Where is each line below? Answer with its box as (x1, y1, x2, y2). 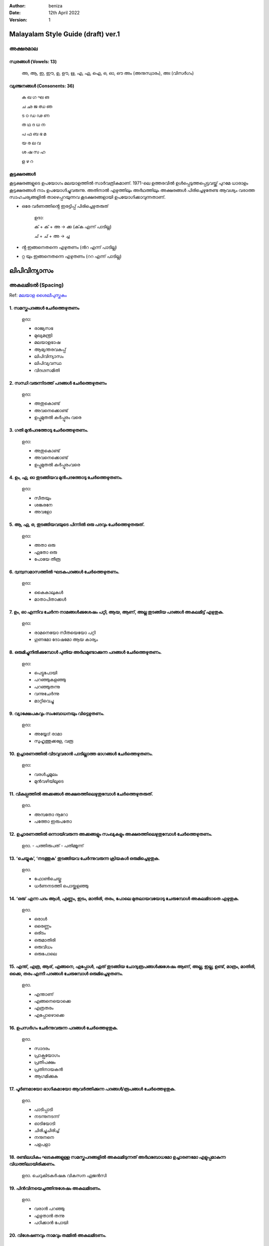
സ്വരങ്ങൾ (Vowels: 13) (9, 59, 57, 65)
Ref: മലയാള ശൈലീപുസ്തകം (9, 292, 67, 298)
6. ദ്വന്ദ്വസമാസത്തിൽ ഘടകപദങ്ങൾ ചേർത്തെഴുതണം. (9, 569, 120, 575)
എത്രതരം (34, 1005, 54, 1011)
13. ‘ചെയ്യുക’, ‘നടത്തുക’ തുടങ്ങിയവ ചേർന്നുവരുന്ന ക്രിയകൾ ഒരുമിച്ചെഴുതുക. (9, 855, 160, 861)
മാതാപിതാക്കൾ (34, 596, 67, 603)
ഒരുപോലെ (34, 951, 57, 957)
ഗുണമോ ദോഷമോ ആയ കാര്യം (34, 636, 98, 642)
